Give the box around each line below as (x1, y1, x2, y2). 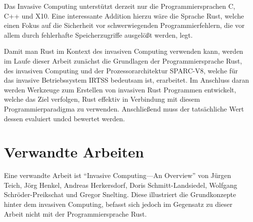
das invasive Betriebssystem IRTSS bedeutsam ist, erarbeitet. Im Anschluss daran (4, 75, 249, 85)
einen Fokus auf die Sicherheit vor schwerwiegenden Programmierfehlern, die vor (4, 20, 245, 30)
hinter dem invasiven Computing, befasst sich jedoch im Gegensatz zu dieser (4, 199, 232, 209)
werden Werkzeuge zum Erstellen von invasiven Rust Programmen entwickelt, (4, 84, 236, 94)
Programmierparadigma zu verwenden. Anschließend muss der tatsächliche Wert (4, 103, 244, 113)
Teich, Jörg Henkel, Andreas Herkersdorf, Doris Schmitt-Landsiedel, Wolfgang (4, 179, 237, 190)
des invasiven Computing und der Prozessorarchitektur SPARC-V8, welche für (4, 65, 238, 75)
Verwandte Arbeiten (4, 142, 144, 162)
